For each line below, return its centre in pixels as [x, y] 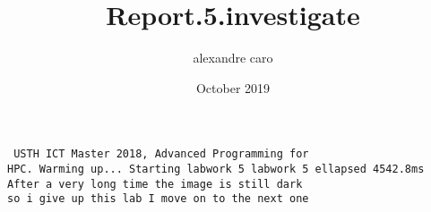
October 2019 [233, 87]
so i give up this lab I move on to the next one [158, 199]
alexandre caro [233, 58]
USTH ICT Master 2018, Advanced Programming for [161, 154]
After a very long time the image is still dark [155, 184]
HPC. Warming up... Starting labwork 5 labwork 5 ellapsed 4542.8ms [216, 169]
